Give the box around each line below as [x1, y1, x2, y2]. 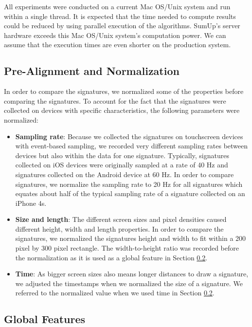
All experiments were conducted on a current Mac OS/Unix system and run [4, 1, 231, 11]
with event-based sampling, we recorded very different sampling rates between [15, 141, 248, 151]
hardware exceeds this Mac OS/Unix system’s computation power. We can [4, 30, 226, 40]
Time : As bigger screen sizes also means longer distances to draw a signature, [15, 269, 249, 279]
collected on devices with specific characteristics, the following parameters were [4, 105, 240, 115]
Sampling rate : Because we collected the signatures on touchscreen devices [15, 131, 243, 141]
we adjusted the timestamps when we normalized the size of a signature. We [15, 278, 243, 288]
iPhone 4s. [15, 198, 47, 208]
